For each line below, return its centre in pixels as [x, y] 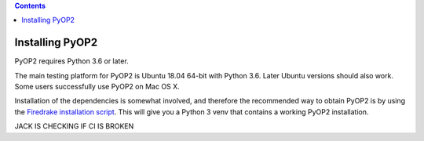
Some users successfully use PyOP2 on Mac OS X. [97, 87]
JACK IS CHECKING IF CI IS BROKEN [74, 126]
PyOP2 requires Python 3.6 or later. [71, 61]
